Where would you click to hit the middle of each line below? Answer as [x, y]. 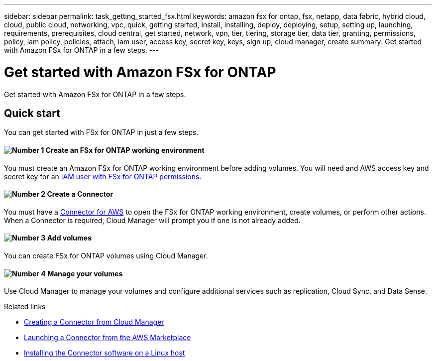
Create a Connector [80, 194]
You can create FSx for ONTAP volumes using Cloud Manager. [106, 256]
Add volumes [69, 238]
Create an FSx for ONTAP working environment [125, 150]
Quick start [32, 113]
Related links [25, 307]
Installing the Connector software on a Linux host [105, 353]
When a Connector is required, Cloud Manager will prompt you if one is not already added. [152, 220]
